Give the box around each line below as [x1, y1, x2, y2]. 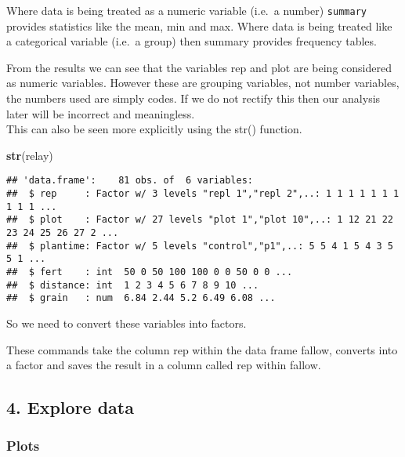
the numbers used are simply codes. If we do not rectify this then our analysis [6, 90, 381, 107]
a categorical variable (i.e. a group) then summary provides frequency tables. [6, 33, 377, 49]
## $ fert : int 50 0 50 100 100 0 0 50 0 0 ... [6, 267, 293, 277]
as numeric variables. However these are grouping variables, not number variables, [6, 74, 400, 91]
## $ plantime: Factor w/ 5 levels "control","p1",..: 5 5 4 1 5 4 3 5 [6, 240, 393, 252]
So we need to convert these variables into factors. [6, 314, 247, 331]
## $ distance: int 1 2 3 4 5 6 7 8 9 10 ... [6, 279, 259, 291]
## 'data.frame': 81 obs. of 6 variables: [6, 175, 253, 187]
